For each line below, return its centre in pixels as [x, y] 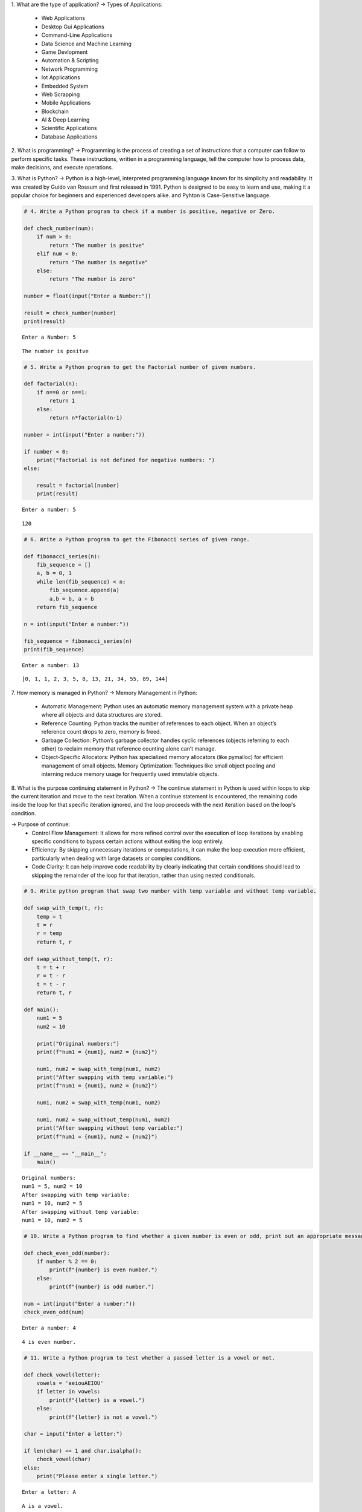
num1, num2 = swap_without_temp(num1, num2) [103, 1120]
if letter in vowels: [68, 1392]
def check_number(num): [59, 228]
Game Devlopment [65, 52]
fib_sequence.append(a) [84, 590]
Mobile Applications [66, 103]
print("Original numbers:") [78, 1044]
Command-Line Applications [77, 35]
